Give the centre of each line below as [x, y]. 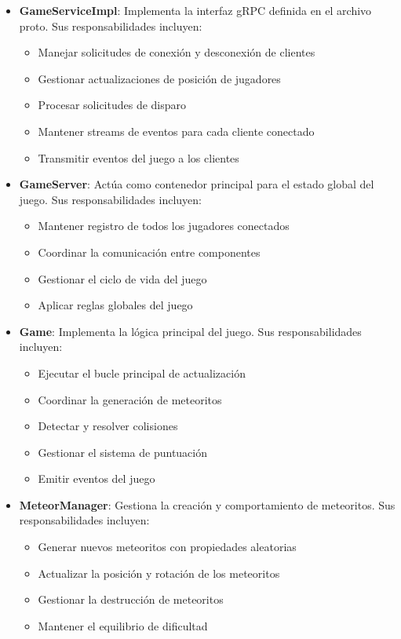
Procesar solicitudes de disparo [112, 105]
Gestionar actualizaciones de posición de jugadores [159, 78]
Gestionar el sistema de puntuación [123, 452]
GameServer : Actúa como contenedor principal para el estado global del [197, 184]
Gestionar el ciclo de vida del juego [122, 278]
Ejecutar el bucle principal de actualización [142, 372]
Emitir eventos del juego [97, 478]
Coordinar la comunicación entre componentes [149, 252]
